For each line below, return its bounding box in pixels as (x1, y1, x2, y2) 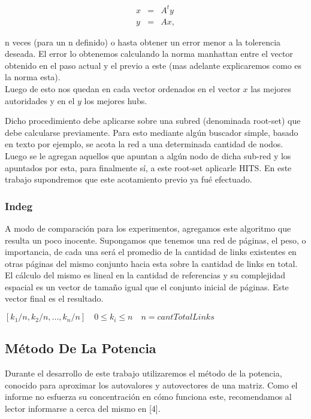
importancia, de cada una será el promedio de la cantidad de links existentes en (5, 245, 297, 258)
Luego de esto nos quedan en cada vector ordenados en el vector (5, 82, 240, 95)
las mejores (250, 82, 291, 95)
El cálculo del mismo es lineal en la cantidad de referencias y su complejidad (5, 269, 285, 281)
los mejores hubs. (84, 94, 147, 107)
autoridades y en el (5, 94, 75, 107)
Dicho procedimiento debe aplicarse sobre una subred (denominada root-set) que (5, 114, 301, 127)
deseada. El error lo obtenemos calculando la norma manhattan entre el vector (5, 47, 293, 60)
